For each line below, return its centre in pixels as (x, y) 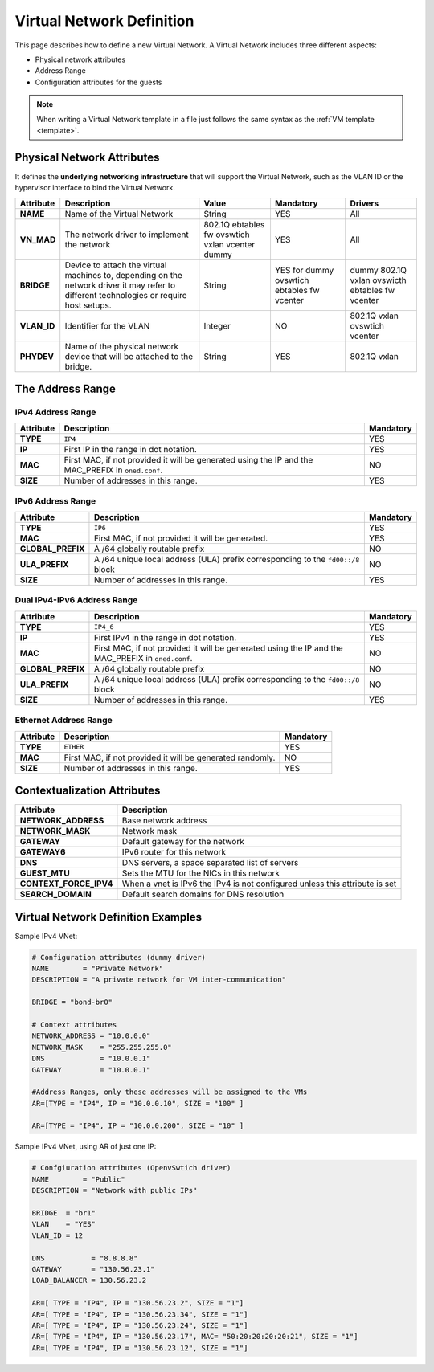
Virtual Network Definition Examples (108, 917)
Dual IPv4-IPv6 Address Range (76, 600)
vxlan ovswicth (378, 280)
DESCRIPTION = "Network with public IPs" (115, 1190)
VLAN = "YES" (64, 1224)
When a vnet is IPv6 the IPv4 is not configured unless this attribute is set (259, 884)
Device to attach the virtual (116, 265)
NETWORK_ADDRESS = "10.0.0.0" (91, 1036)
